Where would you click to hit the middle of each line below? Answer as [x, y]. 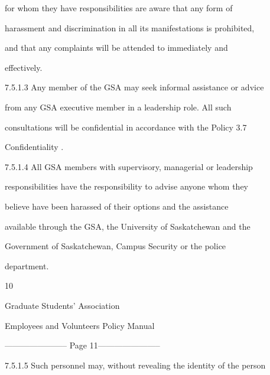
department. [27, 265]
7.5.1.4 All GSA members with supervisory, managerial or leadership [129, 166]
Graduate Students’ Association [62, 305]
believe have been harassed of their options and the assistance [117, 206]
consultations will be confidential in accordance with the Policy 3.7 [126, 127]
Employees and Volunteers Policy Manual [80, 325]
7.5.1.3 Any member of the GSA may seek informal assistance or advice [134, 87]
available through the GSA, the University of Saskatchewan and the [128, 226]
